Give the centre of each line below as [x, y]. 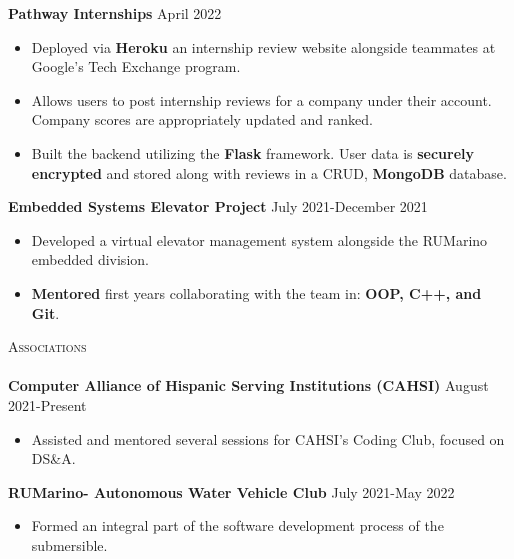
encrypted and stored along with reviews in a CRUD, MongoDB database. [269, 172]
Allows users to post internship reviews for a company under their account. [261, 99]
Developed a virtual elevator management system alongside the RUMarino [259, 239]
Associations [47, 346]
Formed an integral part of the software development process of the [237, 525]
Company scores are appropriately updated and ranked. [202, 119]
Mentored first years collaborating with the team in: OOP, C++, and [256, 292]
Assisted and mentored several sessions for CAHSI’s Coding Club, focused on [268, 438]
